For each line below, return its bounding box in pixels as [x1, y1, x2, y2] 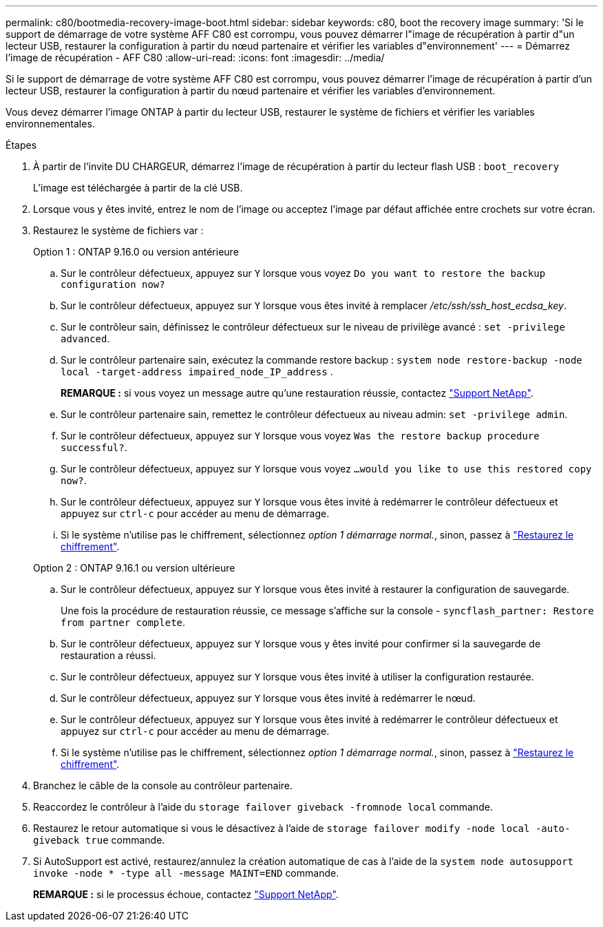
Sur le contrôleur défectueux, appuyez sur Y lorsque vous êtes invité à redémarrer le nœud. [61, 692, 476, 704]
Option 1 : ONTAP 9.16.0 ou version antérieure [33, 246, 239, 258]
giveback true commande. [33, 834, 165, 846]
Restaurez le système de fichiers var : [33, 225, 204, 236]
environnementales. [6, 118, 95, 129]
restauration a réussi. [61, 649, 156, 661]
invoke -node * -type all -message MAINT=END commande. [33, 867, 339, 879]
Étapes [6, 139, 37, 151]
